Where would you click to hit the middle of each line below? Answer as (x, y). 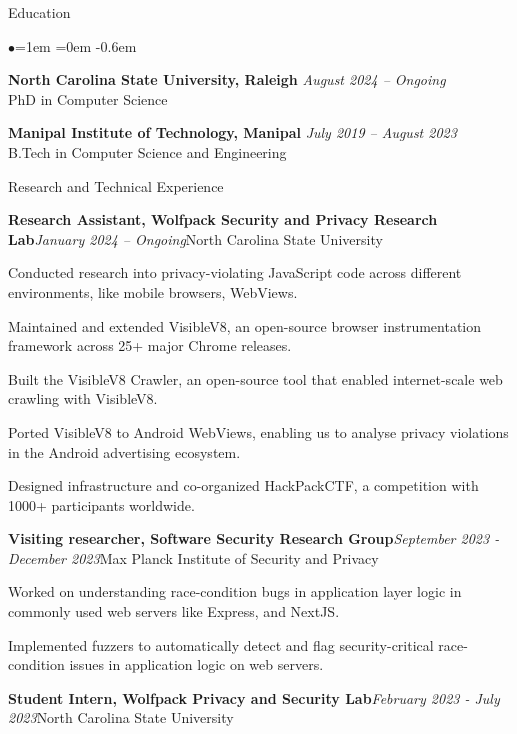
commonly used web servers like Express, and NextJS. (174, 611)
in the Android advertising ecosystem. (124, 451)
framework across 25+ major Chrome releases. (150, 345)
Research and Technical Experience (116, 185)
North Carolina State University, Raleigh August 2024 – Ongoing (227, 79)
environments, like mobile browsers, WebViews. (153, 291)
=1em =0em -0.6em (76, 45)
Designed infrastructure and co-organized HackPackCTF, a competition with (243, 485)
